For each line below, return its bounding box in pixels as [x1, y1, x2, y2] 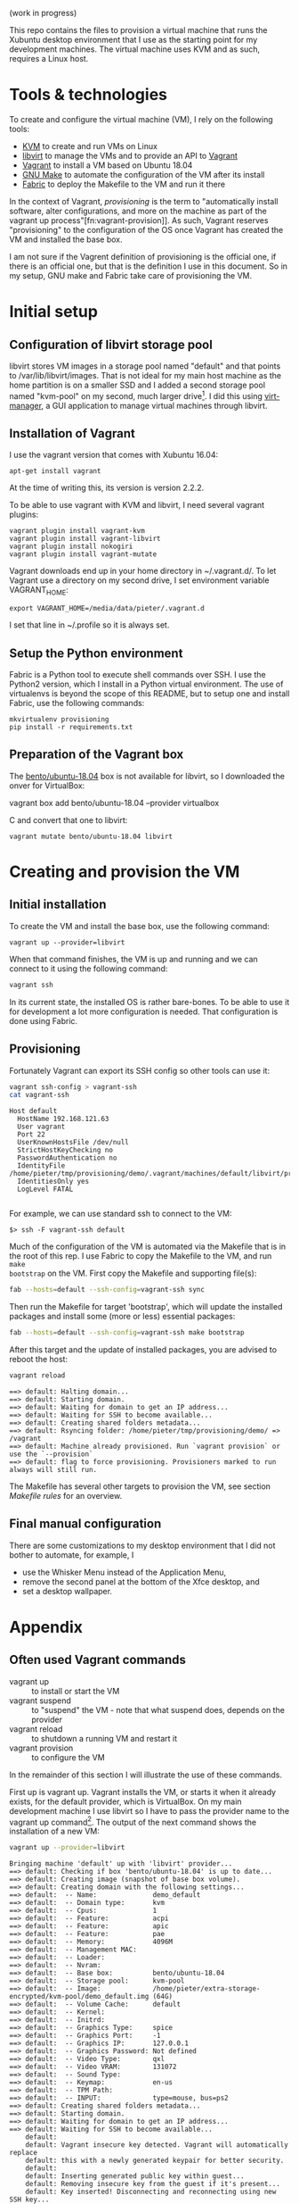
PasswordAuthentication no [17, 1153, 117, 1163]
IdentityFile [17, 1161, 66, 1170]
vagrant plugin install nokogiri [9, 542, 133, 552]
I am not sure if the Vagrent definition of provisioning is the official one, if [9, 251, 277, 262]
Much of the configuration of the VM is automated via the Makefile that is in [9, 1241, 287, 1252]
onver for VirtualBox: [9, 780, 85, 791]
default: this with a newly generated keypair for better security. [25, 2156, 285, 2166]
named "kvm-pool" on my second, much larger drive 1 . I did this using [9, 388, 263, 401]
